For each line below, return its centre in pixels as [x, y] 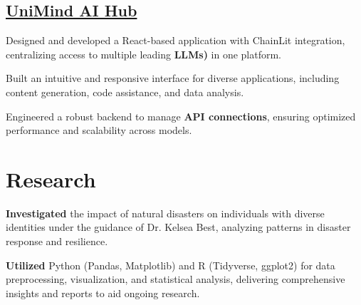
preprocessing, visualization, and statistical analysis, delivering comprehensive [176, 279]
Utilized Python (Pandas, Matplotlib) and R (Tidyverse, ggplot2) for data [171, 265]
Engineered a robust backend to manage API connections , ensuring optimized [181, 116]
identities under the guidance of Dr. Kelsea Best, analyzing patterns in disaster [178, 227]
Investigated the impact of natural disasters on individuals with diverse [165, 213]
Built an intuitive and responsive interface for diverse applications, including [173, 78]
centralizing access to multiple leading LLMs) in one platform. [144, 54]
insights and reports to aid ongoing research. [103, 293]
